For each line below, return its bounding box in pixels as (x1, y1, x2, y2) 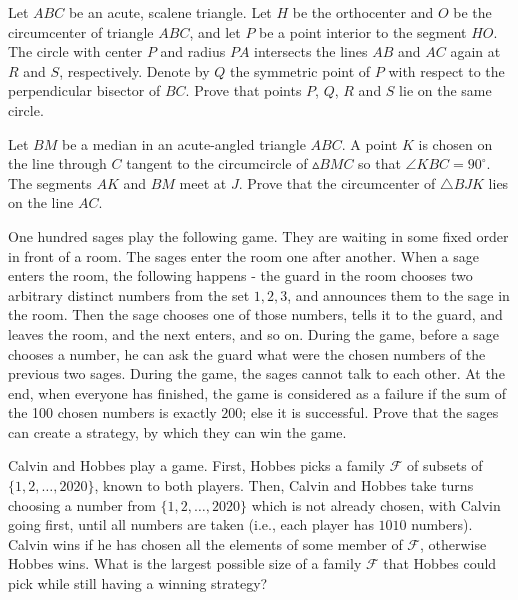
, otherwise (420, 533, 487, 554)
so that (358, 153, 401, 174)
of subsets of (406, 455, 483, 476)
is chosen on (418, 133, 493, 154)
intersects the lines (254, 41, 368, 62)
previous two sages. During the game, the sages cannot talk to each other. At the (8, 363, 505, 384)
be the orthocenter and (292, 2, 434, 22)
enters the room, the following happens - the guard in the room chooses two (8, 265, 473, 286)
